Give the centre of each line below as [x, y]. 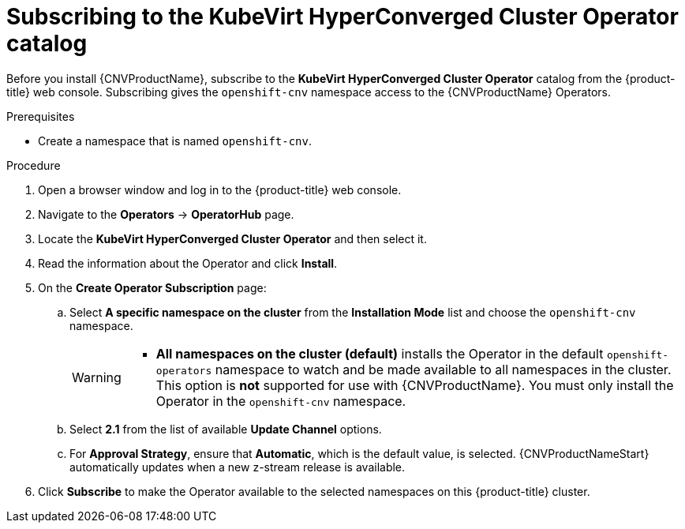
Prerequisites [41, 116]
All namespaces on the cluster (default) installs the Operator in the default [380, 353]
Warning [97, 377]
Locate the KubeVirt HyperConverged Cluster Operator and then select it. [232, 238]
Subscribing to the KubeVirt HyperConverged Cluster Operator [342, 17]
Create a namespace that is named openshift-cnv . [175, 141]
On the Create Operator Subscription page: [152, 287]
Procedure [34, 165]
